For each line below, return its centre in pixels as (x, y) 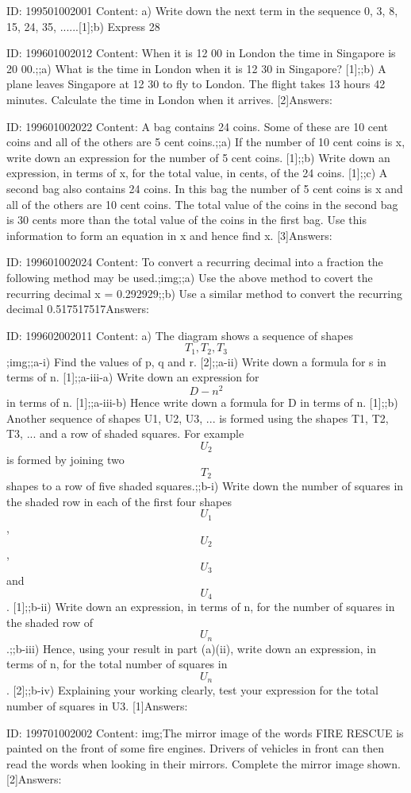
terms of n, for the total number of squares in (117, 664)
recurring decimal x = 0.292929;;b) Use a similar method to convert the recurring (205, 293)
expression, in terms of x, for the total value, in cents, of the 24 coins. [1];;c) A (197, 173)
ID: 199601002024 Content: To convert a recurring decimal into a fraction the (195, 262)
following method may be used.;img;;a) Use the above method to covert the (190, 277)
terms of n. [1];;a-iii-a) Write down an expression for (133, 377)
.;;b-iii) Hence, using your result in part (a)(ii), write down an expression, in (192, 648)
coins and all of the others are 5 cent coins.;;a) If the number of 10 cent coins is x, (206, 142)
